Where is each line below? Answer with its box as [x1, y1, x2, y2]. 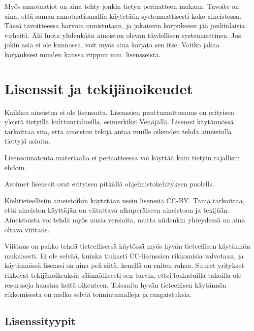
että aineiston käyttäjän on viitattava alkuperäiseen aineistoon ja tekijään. [4, 205, 229, 215]
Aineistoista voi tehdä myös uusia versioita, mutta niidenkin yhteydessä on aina [4, 215, 245, 225]
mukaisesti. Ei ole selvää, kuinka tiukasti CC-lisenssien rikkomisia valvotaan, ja [4, 250, 244, 260]
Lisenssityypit [4, 313, 76, 329]
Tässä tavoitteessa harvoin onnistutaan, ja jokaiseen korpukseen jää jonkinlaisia [4, 20, 245, 31]
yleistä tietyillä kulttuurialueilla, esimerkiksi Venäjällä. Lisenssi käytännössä [4, 116, 234, 127]
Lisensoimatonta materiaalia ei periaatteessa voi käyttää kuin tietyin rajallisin [4, 152, 240, 163]
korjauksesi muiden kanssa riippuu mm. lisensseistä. [4, 49, 161, 59]
